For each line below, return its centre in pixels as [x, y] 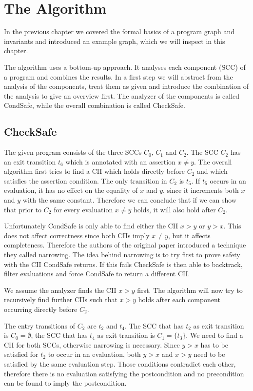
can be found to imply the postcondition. [65, 383]
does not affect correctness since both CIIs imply [77, 235]
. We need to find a [214, 335]
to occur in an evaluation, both [94, 354]
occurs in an [228, 180]
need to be [209, 354]
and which [212, 171]
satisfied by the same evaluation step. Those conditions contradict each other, [120, 363]
